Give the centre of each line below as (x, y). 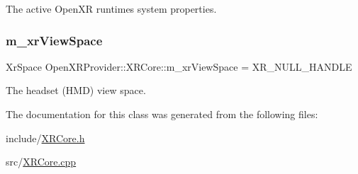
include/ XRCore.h (45, 138)
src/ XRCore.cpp (41, 162)
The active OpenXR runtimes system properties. (111, 8)
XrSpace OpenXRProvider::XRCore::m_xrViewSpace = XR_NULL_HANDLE (179, 66)
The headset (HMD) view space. (76, 90)
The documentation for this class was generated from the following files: (162, 114)
